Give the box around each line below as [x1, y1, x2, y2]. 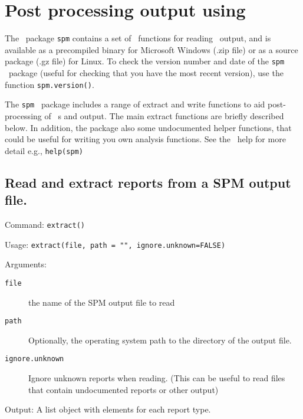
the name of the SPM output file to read [28, 296, 175, 308]
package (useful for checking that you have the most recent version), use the [8, 67, 284, 79]
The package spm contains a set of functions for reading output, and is [5, 32, 271, 44]
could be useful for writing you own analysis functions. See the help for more [5, 133, 286, 145]
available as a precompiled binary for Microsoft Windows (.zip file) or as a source [5, 43, 298, 55]
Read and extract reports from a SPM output [5, 173, 291, 191]
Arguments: [5, 258, 47, 270]
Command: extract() [5, 218, 85, 230]
